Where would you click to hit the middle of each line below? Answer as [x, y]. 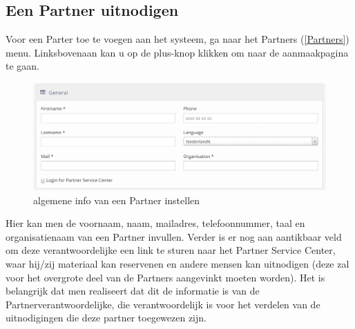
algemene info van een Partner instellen [117, 200]
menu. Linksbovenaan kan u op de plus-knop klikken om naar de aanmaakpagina [177, 52]
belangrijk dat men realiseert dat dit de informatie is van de [133, 291]
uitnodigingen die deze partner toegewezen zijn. [106, 318]
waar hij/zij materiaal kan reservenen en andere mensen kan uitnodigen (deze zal [177, 264]
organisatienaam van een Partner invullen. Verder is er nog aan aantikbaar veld [174, 236]
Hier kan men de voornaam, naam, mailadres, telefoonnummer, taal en [155, 223]
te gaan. [22, 66]
